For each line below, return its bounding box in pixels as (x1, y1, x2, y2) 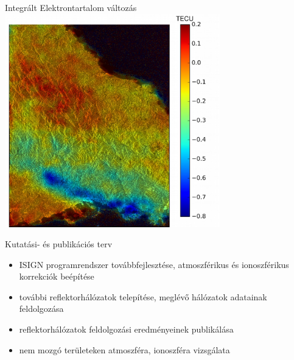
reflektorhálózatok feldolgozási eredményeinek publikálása (19, 323, 234, 336)
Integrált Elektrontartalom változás (5, 1, 137, 13)
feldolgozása (19, 302, 64, 315)
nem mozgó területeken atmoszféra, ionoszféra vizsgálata (19, 343, 230, 356)
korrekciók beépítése (19, 270, 94, 283)
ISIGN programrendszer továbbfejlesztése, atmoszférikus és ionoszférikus (19, 258, 289, 270)
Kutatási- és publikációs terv (5, 238, 113, 250)
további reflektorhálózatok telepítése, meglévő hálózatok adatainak (19, 290, 267, 303)
